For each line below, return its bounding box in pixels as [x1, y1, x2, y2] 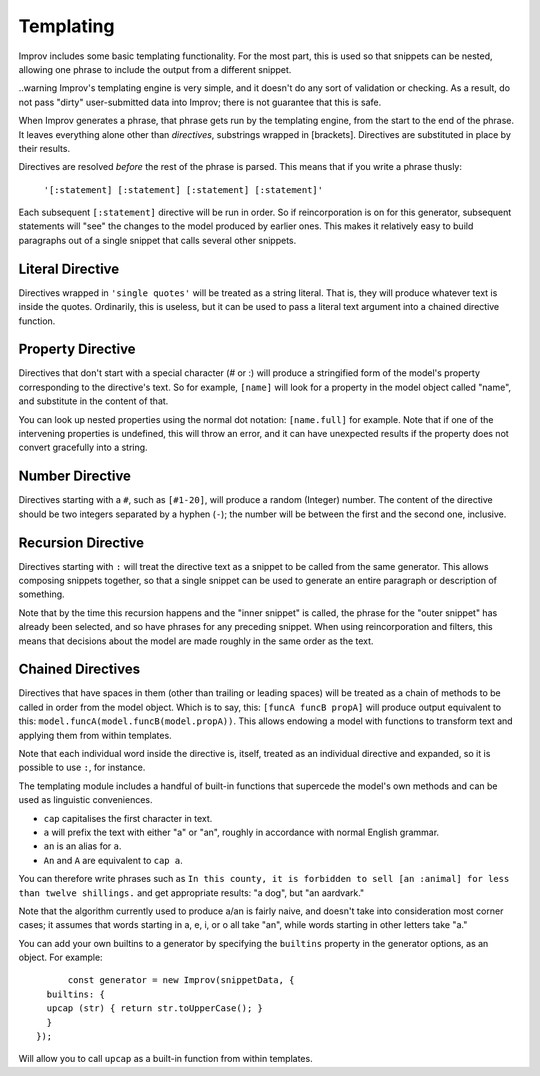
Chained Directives [18, 661, 140, 678]
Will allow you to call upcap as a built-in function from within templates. [18, 1053, 314, 1065]
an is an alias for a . [43, 840, 122, 852]
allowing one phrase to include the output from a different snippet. [18, 63, 292, 75]
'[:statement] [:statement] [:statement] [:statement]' [43, 184, 324, 195]
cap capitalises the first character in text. [43, 812, 213, 824]
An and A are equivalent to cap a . [43, 854, 184, 866]
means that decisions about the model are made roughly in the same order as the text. [18, 635, 374, 647]
